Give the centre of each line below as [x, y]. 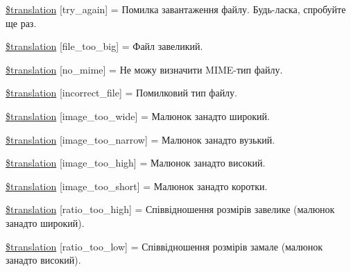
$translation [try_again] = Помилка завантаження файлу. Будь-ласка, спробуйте [176, 9]
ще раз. [21, 23]
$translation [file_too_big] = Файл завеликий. [104, 46]
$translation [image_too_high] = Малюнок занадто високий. [136, 163]
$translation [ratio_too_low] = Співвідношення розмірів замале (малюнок [164, 246]
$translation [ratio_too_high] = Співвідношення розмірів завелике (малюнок [170, 209]
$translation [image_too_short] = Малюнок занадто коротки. [137, 186]
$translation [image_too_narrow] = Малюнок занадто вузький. [140, 139]
